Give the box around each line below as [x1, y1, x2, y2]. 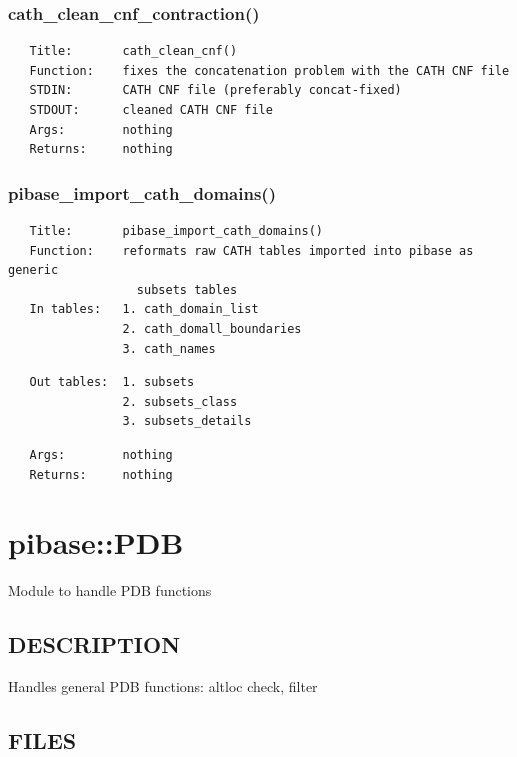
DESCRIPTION [8, 629, 181, 660]
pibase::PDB [8, 522, 184, 563]
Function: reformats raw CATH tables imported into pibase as [29, 243, 474, 258]
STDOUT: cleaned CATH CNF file [29, 103, 273, 117]
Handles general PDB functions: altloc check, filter [8, 676, 318, 697]
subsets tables [136, 282, 238, 297]
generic [8, 263, 59, 278]
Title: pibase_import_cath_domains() [29, 224, 323, 238]
